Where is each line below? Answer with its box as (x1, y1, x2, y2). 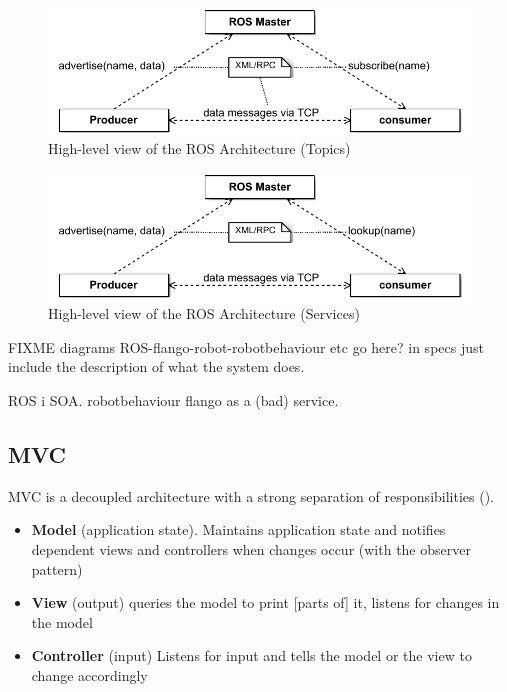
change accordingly (31, 665, 148, 686)
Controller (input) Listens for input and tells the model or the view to (31, 645, 472, 666)
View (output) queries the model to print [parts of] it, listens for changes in (31, 592, 500, 613)
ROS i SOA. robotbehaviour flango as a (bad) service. (8, 390, 339, 411)
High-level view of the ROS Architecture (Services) (48, 303, 360, 324)
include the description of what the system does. (8, 356, 305, 377)
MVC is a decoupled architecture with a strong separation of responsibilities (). (8, 485, 495, 506)
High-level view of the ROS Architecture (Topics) (48, 138, 351, 159)
